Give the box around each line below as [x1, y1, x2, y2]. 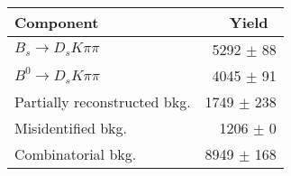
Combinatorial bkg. [14, 144, 137, 164]
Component [14, 12, 99, 32]
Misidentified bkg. [14, 117, 128, 138]
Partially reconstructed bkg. [14, 91, 191, 112]
